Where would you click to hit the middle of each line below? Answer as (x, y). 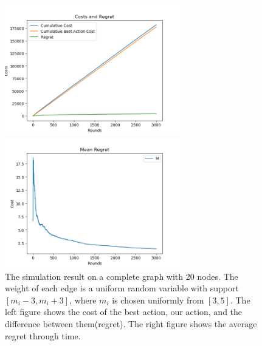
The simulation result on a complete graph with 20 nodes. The (122, 276)
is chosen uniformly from (158, 300)
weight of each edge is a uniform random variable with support (122, 288)
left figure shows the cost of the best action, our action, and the (124, 312)
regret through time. (43, 335)
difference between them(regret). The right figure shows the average (131, 323)
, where (83, 300)
